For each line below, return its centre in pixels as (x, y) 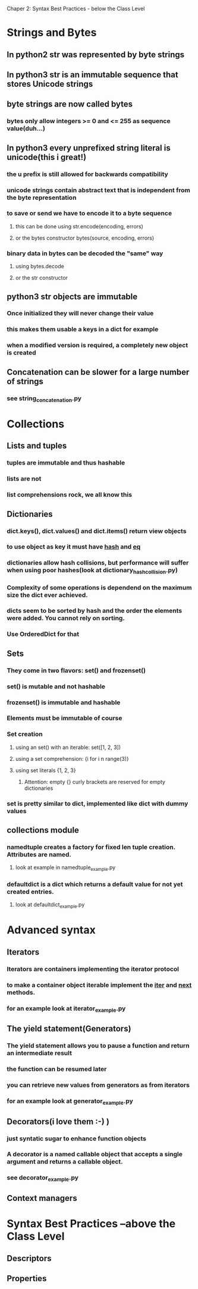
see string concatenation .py (44, 399)
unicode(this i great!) (47, 157)
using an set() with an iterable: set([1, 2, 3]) (68, 747)
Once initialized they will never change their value (80, 313)
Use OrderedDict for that (43, 634)
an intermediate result (39, 1053)
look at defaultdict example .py (50, 905)
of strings (25, 381)
